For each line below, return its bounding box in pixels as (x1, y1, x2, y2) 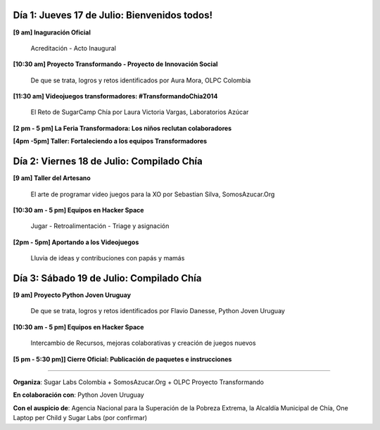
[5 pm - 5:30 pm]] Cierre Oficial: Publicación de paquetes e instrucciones (13, 355, 232, 363)
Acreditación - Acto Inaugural (30, 44, 116, 52)
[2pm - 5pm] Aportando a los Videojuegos (13, 238, 139, 246)
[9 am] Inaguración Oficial (13, 28, 91, 37)
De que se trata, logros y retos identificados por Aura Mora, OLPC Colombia (30, 76, 251, 84)
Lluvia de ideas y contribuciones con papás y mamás (30, 254, 185, 263)
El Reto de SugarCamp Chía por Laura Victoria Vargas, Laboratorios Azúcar (30, 108, 249, 116)
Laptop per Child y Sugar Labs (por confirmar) (13, 414, 148, 422)
